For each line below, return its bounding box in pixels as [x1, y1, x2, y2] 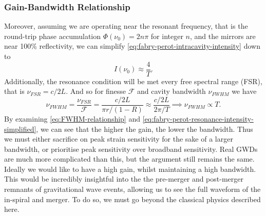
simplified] [4, 123, 36, 134]
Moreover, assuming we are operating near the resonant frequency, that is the [4, 21, 248, 31]
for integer [150, 30, 183, 41]
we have [232, 86, 257, 96]
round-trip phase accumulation [4, 30, 101, 41]
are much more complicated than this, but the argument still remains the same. [4, 153, 255, 164]
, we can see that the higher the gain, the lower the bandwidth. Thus [36, 123, 253, 134]
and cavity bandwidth [137, 86, 206, 96]
